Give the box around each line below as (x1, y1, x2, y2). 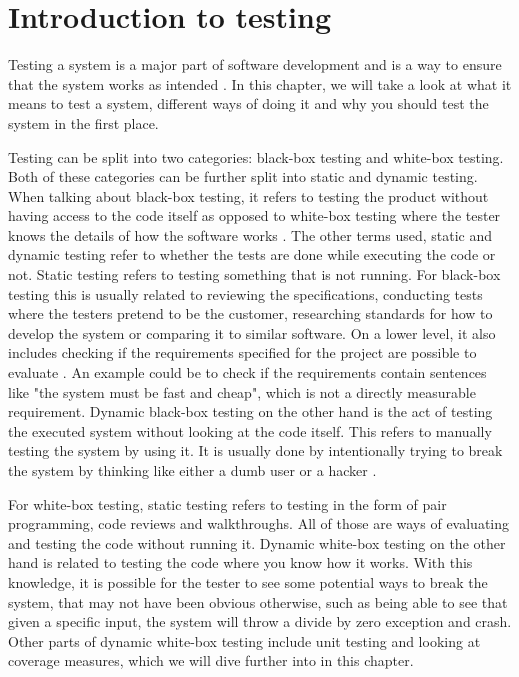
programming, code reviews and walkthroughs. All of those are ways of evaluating (8, 513, 510, 534)
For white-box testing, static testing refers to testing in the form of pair (8, 493, 447, 514)
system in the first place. (8, 112, 159, 133)
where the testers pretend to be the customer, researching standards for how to (8, 303, 493, 324)
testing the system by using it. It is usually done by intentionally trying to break (8, 440, 503, 461)
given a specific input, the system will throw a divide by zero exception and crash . (8, 611, 512, 632)
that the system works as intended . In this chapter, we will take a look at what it (8, 73, 512, 94)
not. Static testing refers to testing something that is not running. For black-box (8, 264, 501, 285)
